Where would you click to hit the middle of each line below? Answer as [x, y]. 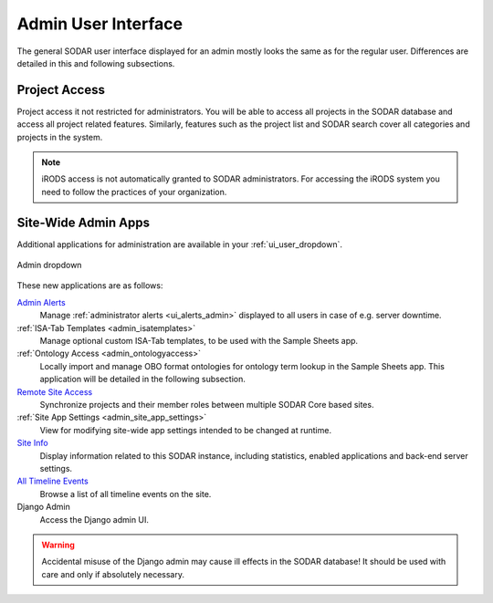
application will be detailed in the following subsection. [143, 379]
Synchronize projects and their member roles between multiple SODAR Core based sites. [207, 405]
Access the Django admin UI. [94, 519]
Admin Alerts [41, 302]
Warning [58, 545]
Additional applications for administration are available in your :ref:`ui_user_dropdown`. [179, 244]
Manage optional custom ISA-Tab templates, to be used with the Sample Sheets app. [199, 341]
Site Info [33, 443]
